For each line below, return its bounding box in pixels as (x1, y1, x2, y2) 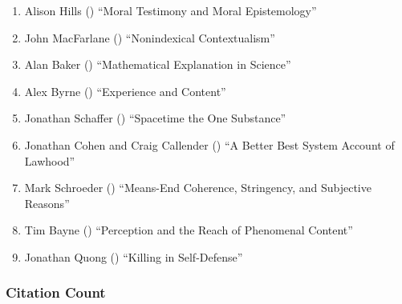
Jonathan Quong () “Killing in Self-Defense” (24, 248, 243, 265)
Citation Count (6, 282, 106, 302)
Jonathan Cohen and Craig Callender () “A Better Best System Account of (24, 136, 395, 153)
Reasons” (24, 194, 70, 211)
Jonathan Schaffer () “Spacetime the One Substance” (24, 110, 286, 126)
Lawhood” (24, 152, 75, 169)
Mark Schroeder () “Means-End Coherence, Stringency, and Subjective (24, 179, 372, 196)
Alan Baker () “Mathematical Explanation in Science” (24, 56, 291, 73)
